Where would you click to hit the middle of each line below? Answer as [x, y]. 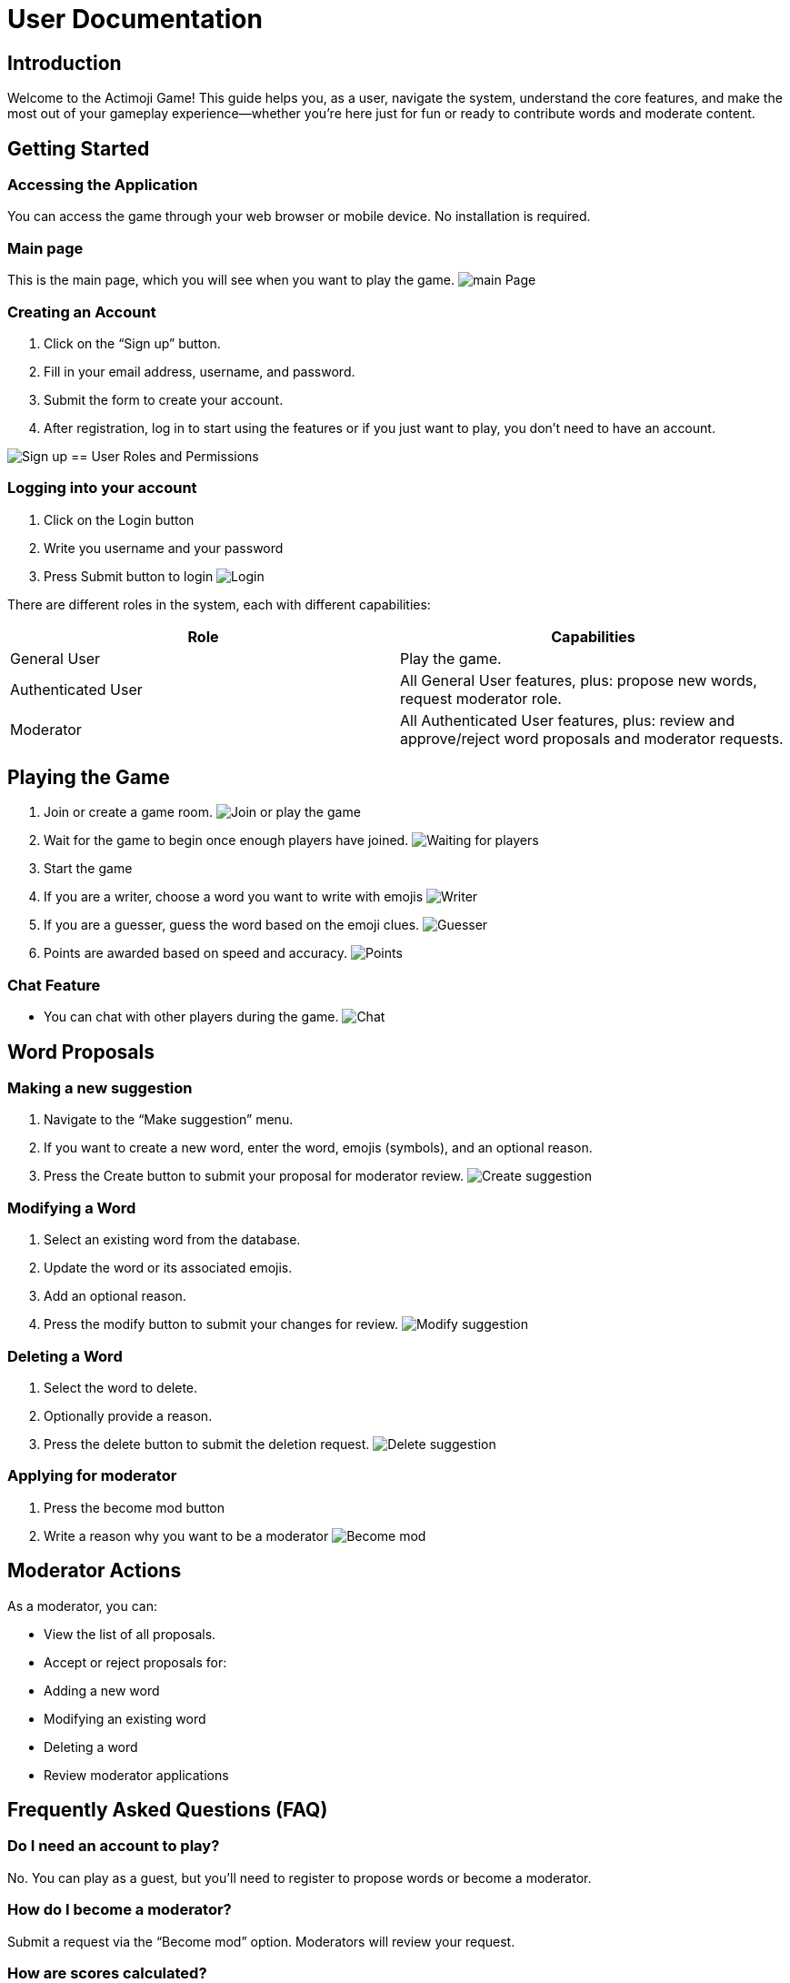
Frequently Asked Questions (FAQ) [168, 1809]
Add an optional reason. [115, 1296]
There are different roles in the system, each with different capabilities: [219, 604]
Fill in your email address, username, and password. [200, 371]
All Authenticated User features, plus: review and [568, 720]
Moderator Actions [95, 1571]
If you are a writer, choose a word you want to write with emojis [234, 897]
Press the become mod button [135, 1507]
